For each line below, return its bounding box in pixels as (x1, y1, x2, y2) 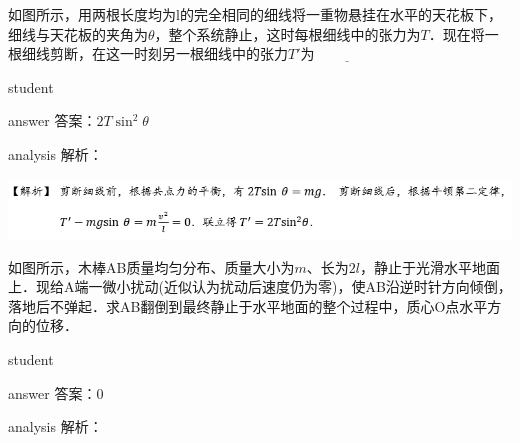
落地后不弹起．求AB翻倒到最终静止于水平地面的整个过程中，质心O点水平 (8, 295, 488, 316)
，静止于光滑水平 (359, 256, 472, 277)
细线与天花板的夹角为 (8, 23, 148, 44)
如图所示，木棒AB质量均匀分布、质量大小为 (8, 256, 295, 277)
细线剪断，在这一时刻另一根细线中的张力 (21, 43, 288, 64)
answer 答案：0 (8, 382, 104, 403)
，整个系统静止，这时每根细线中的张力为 (154, 23, 421, 44)
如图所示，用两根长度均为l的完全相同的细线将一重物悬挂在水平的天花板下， (8, 4, 502, 24)
